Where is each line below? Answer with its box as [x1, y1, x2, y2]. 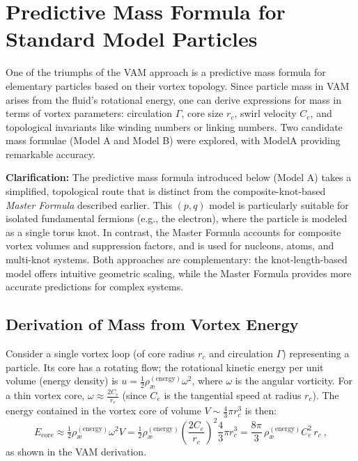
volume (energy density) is [6, 373, 118, 388]
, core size [181, 106, 224, 120]
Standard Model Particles [6, 24, 258, 53]
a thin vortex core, [6, 388, 85, 402]
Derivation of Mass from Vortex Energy [6, 313, 299, 335]
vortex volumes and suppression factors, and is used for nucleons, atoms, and [6, 238, 334, 253]
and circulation [209, 346, 273, 361]
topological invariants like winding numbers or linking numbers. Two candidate [6, 119, 343, 134]
